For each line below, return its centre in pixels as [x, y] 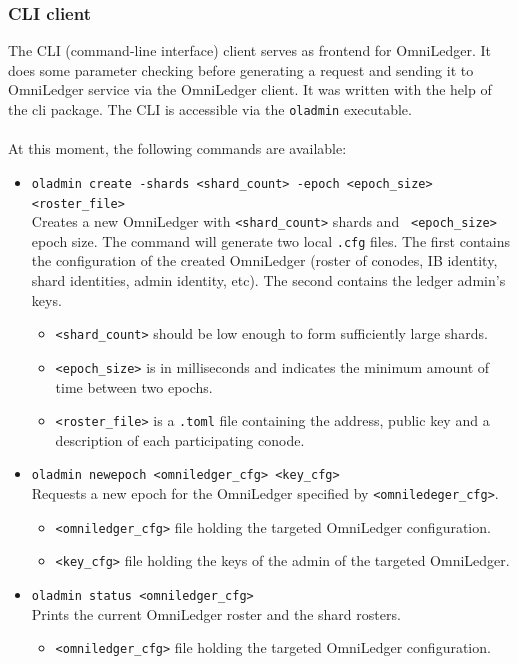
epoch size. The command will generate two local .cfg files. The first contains [270, 240]
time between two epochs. [134, 386]
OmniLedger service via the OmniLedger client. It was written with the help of [250, 89]
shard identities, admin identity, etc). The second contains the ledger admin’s [268, 280]
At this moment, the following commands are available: [177, 148]
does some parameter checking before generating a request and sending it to [241, 69]
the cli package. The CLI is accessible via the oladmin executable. [210, 109]
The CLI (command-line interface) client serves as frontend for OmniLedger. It [249, 50]
